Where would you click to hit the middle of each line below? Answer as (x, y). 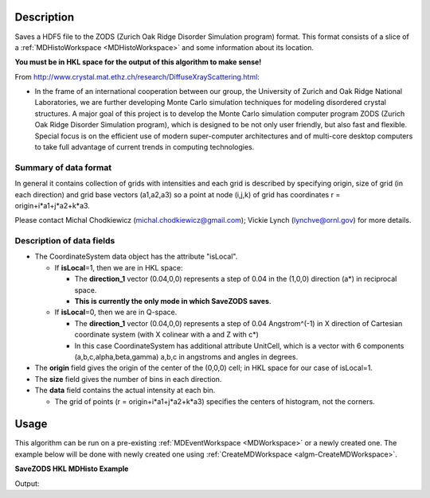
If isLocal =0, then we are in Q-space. (116, 312)
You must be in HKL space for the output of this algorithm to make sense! (138, 62)
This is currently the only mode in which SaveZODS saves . (173, 302)
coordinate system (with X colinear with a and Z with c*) (166, 335)
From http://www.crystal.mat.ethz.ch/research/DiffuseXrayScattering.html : (137, 76)
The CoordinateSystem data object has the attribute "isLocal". (136, 257)
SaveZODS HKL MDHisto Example (72, 469)
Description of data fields (65, 241)
